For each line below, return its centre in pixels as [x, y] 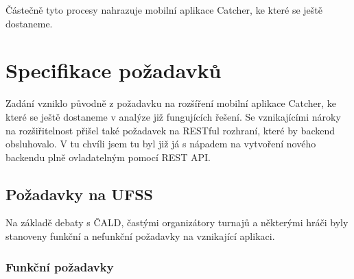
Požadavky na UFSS [79, 194]
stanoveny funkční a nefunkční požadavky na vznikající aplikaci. [140, 236]
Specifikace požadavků [114, 70]
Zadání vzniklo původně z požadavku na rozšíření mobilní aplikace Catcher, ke [171, 103]
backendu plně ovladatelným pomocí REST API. [108, 157]
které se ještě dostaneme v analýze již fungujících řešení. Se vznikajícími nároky [173, 116]
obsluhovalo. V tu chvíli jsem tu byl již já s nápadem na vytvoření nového [161, 144]
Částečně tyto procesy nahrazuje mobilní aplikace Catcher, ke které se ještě [164, 10]
